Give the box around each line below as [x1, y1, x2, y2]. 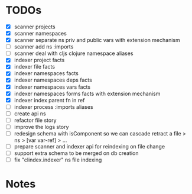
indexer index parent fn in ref [14, 96, 85, 104]
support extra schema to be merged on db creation [14, 150, 139, 157]
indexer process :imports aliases [14, 103, 93, 110]
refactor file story [14, 117, 57, 124]
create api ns [14, 110, 46, 117]
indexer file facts [14, 63, 56, 70]
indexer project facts [14, 57, 65, 64]
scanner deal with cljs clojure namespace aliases [14, 50, 134, 57]
